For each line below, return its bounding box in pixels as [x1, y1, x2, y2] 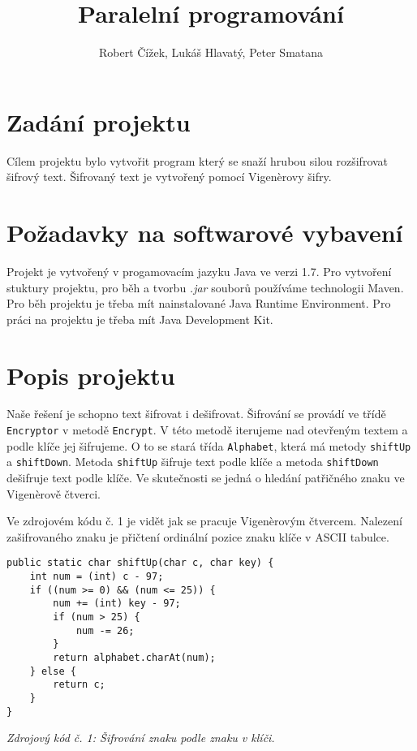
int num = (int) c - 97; [29, 571, 164, 583]
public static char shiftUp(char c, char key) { [6, 557, 274, 569]
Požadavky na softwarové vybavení [6, 216, 403, 249]
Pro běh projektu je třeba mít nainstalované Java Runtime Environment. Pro [6, 295, 391, 312]
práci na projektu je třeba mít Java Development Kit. [6, 310, 273, 327]
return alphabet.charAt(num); [53, 652, 216, 663]
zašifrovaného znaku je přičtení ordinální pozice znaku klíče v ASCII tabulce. [6, 528, 389, 545]
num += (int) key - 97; [53, 598, 181, 610]
